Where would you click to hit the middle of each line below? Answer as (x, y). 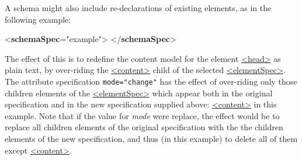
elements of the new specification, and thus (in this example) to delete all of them (151, 138)
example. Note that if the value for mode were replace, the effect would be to (142, 115)
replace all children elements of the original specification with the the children (144, 127)
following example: (38, 19)
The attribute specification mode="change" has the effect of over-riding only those (151, 81)
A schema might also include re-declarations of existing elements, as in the (138, 8)
